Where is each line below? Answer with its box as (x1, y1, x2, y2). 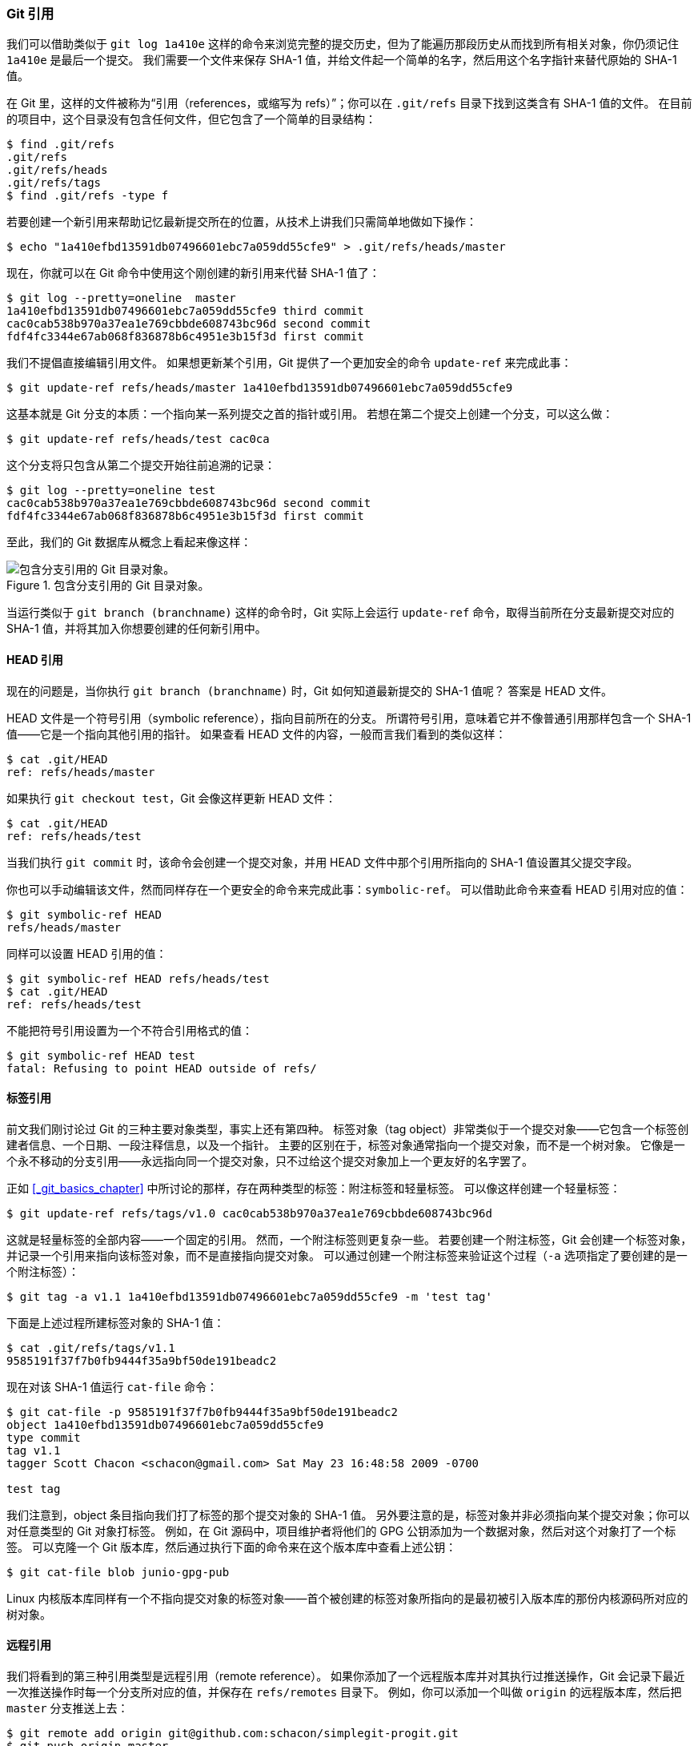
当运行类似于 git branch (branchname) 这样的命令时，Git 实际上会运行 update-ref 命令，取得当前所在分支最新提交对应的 (6, 605, 675, 620)
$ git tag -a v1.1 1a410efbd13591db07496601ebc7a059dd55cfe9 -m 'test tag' (6, 1289, 492, 1303)
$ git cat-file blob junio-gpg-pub (6, 1565, 230, 1579)
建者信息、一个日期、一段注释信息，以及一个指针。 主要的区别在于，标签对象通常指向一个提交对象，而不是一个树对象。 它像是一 (6, 1137, 685, 1152)
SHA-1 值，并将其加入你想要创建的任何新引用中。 (6, 622, 267, 636)
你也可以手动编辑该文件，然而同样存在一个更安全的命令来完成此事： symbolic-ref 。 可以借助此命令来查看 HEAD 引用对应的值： (6, 882, 688, 896)
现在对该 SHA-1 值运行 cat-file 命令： (6, 1379, 218, 1394)
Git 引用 (6, 6, 54, 22)
